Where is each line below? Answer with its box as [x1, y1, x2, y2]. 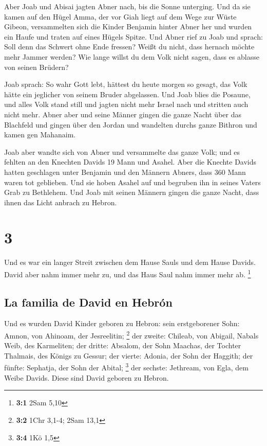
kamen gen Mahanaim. [4, 129, 76, 140]
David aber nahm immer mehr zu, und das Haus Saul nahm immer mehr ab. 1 [4, 267, 251, 279]
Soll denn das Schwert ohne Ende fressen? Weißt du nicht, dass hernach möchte [4, 41, 255, 52]
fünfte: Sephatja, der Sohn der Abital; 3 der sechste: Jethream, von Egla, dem [4, 361, 249, 373]
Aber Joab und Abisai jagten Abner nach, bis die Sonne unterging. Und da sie [4, 1, 251, 11]
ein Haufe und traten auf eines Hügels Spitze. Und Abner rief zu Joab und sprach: [4, 31, 263, 42]
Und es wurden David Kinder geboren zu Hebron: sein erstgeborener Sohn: [4, 318, 240, 329]
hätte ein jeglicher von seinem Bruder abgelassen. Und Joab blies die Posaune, [4, 88, 251, 99]
